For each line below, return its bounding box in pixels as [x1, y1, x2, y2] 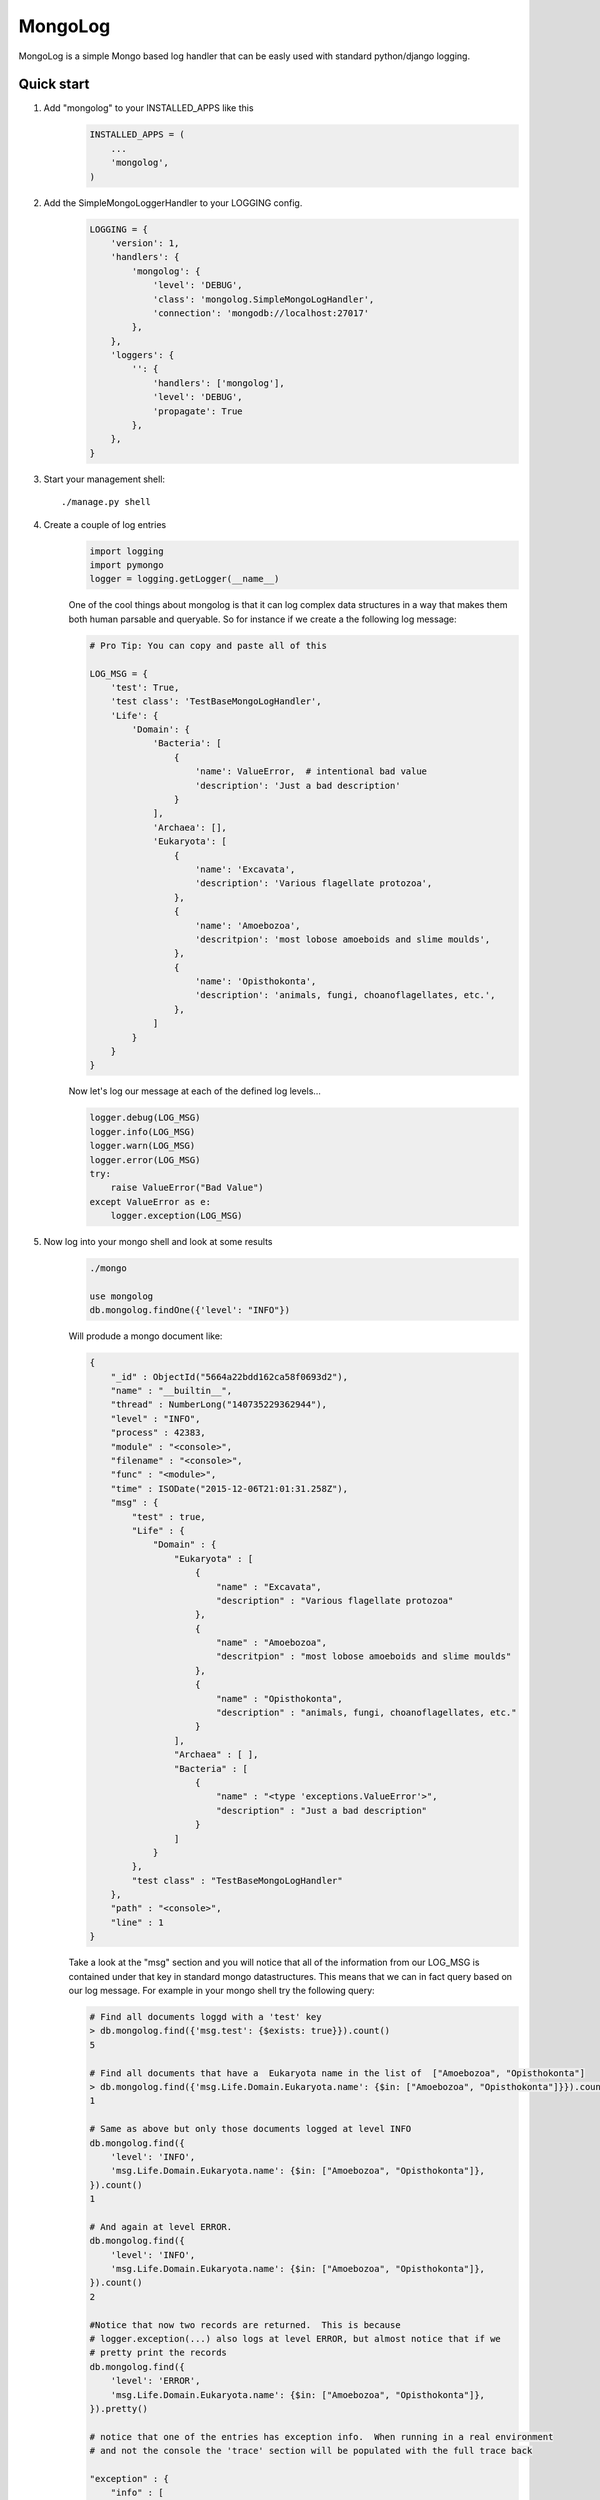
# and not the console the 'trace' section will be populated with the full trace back [89, 2445, 533, 2457]
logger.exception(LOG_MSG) [110, 1210, 244, 1222]
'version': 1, [110, 237, 180, 249]
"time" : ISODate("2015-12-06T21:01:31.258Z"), [110, 1483, 349, 1494]
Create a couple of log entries [43, 518, 167, 530]
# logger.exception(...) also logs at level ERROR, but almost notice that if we [89, 2333, 502, 2344]
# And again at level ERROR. [89, 2221, 233, 2232]
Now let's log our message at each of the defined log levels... [68, 1085, 322, 1097]
